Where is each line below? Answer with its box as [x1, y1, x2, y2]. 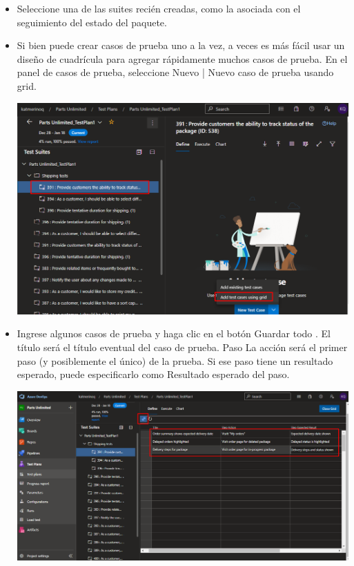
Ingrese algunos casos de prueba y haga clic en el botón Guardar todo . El [17, 326, 331, 341]
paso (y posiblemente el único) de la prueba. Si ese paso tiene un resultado [17, 353, 333, 368]
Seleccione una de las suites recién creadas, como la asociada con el [17, 1, 301, 15]
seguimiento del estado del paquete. [17, 15, 167, 29]
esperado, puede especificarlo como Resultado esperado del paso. [17, 367, 290, 381]
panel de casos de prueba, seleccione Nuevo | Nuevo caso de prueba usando [17, 65, 334, 79]
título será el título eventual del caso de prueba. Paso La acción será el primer [17, 339, 348, 354]
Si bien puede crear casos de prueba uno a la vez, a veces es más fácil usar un [17, 38, 345, 53]
